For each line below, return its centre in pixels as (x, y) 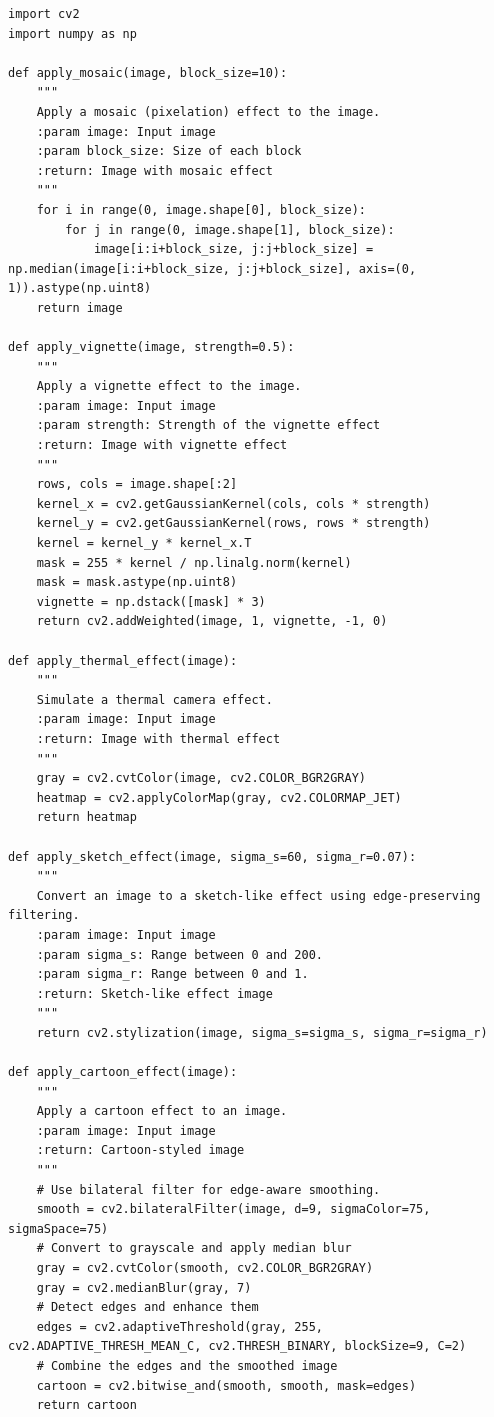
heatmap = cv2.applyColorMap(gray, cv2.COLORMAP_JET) (219, 797)
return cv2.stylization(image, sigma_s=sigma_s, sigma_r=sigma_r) (262, 1032)
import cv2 (44, 14)
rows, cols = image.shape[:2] (137, 484)
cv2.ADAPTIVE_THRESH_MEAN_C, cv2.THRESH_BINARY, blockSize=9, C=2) (237, 1346)
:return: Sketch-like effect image (154, 993)
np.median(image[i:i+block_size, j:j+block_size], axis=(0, (212, 268)
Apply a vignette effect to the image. (169, 386)
